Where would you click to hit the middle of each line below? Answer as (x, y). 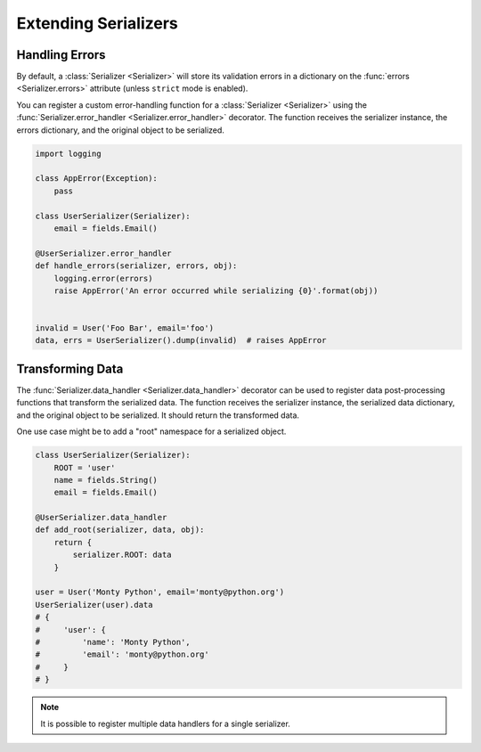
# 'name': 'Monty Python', (113, 642)
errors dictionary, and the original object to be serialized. (120, 130)
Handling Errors (61, 55)
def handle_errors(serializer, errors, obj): (136, 266)
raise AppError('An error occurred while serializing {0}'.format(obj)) (216, 290)
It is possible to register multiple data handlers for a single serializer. (166, 723)
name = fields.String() (106, 480)
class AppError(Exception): (96, 179)
